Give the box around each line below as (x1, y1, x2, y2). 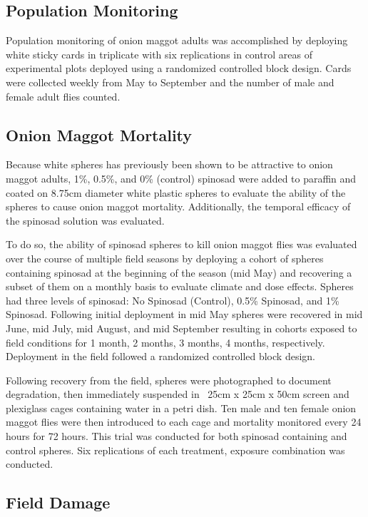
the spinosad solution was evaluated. (6, 213, 165, 227)
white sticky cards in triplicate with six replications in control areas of (6, 46, 312, 61)
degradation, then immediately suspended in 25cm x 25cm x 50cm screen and (6, 387, 349, 401)
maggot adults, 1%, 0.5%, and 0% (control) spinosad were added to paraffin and (6, 170, 357, 185)
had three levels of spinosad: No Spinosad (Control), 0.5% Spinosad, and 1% (6, 292, 339, 307)
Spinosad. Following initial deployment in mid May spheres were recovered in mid (6, 307, 363, 322)
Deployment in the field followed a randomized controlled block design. (6, 349, 315, 364)
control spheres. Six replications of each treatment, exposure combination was (6, 442, 345, 457)
